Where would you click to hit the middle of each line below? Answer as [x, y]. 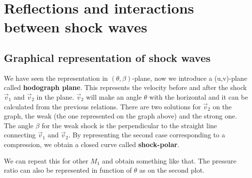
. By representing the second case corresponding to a [147, 135]
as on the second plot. [172, 170]
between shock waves [76, 27]
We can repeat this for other [46, 160]
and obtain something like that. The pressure [169, 160]
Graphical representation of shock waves [107, 57]
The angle [19, 125]
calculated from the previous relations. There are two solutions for [102, 106]
